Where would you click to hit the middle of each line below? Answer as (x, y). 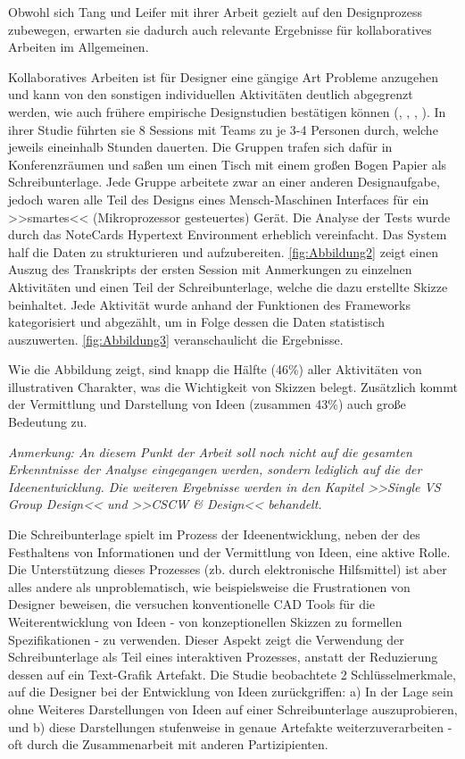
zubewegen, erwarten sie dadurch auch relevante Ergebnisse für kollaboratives (220, 29)
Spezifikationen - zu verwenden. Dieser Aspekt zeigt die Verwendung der (206, 639)
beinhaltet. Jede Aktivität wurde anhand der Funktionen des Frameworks (209, 304)
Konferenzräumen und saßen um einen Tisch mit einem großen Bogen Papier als (228, 164)
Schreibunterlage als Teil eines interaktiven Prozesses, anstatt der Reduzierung (223, 657)
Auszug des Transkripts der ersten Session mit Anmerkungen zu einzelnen (210, 269)
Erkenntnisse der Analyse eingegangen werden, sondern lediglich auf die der (215, 469)
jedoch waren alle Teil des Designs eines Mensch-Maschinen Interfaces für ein (219, 199)
